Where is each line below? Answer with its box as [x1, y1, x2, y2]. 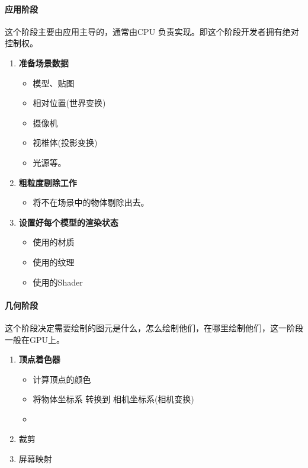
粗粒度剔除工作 [18, 176, 77, 188]
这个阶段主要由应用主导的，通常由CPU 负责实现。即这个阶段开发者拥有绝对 [5, 25, 299, 37]
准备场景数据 [18, 56, 69, 69]
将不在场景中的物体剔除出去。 [33, 196, 149, 209]
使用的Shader [33, 275, 83, 288]
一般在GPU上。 [5, 333, 65, 345]
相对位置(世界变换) [33, 97, 106, 109]
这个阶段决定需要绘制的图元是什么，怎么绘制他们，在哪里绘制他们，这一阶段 [5, 321, 303, 334]
